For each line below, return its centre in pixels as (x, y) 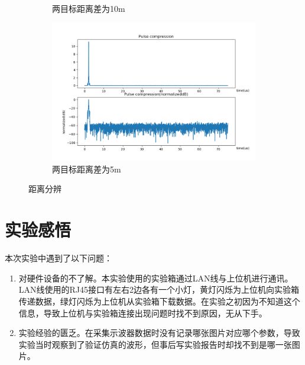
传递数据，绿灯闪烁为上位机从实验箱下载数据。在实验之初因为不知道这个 (159, 301)
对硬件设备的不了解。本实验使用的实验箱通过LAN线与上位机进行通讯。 (156, 278)
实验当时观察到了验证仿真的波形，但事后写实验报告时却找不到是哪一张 (155, 344)
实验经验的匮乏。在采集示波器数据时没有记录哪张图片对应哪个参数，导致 (159, 333)
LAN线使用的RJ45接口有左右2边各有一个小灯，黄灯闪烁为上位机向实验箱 (159, 289)
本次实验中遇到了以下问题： (59, 258)
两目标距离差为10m (89, 8)
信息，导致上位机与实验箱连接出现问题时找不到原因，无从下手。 (143, 313)
